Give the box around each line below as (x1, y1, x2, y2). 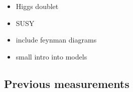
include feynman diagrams (16, 34, 97, 45)
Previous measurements (4, 75, 129, 91)
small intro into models (16, 51, 87, 61)
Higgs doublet (16, 1, 59, 11)
